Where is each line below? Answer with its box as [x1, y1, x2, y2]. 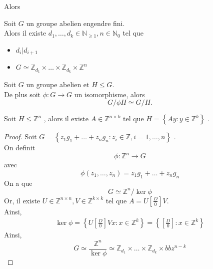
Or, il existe [4, 195, 40, 205]
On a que [4, 177, 32, 188]
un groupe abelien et [26, 79, 89, 90]
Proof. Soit [4, 131, 37, 142]
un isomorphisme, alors [74, 89, 145, 99]
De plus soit [4, 89, 41, 99]
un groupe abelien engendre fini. [26, 18, 125, 28]
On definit [4, 142, 35, 153]
